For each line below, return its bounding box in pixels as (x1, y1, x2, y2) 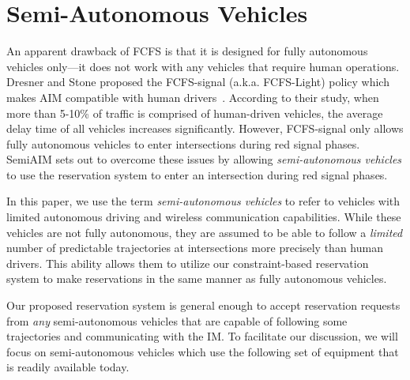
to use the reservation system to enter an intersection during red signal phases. (6, 166, 388, 182)
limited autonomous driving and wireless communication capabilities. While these (6, 209, 401, 225)
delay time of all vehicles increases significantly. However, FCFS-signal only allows (6, 120, 404, 137)
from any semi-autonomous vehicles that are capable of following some (6, 312, 348, 329)
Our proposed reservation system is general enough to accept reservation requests (6, 297, 401, 314)
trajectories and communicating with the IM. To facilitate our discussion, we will (6, 328, 398, 344)
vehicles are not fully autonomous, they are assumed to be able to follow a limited (6, 224, 403, 240)
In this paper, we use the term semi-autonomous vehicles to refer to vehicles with (6, 193, 401, 209)
